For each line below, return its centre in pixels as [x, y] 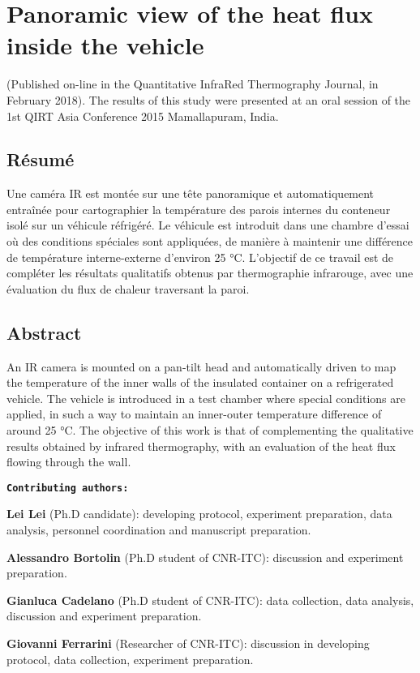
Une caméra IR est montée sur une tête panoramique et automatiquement [191, 193]
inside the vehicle [105, 45]
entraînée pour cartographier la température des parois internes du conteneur [199, 209]
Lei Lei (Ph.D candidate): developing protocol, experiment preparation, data [199, 514]
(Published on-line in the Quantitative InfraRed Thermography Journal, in [193, 84]
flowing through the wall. [69, 462]
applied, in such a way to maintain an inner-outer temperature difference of [194, 414]
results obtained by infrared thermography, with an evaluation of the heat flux [201, 446]
